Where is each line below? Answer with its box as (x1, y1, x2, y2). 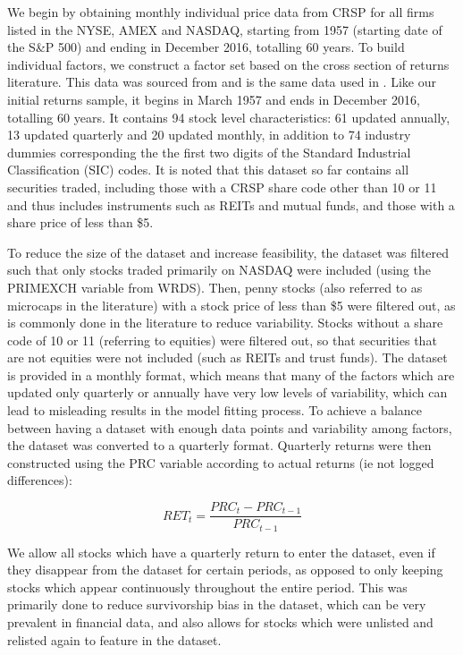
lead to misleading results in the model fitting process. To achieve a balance (7, 401, 422, 420)
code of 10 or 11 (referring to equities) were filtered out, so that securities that (7, 330, 437, 349)
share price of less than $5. (7, 213, 154, 232)
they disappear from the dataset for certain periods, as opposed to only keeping (7, 560, 443, 579)
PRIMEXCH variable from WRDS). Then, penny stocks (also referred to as (7, 277, 423, 296)
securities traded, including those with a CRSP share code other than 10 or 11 (7, 177, 437, 196)
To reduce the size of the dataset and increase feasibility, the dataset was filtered (7, 242, 450, 261)
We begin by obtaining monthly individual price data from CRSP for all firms (7, 3, 434, 21)
